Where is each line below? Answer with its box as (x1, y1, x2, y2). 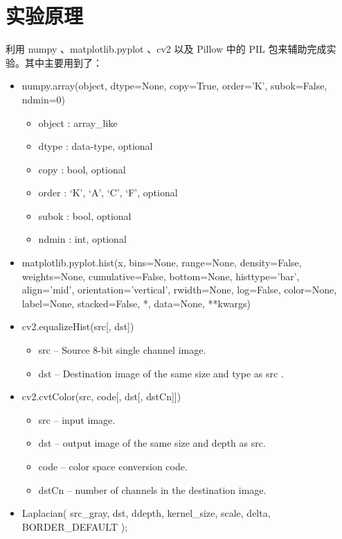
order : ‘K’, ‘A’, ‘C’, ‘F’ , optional (38, 185, 178, 200)
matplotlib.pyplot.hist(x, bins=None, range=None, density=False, (21, 255, 302, 270)
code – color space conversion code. (38, 459, 188, 473)
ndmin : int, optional (38, 232, 127, 246)
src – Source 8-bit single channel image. (38, 343, 206, 357)
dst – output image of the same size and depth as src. (38, 436, 266, 450)
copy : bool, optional (38, 162, 126, 176)
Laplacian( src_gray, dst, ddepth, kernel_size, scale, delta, (21, 506, 271, 520)
